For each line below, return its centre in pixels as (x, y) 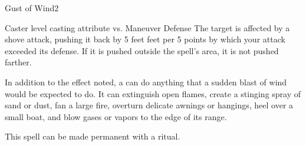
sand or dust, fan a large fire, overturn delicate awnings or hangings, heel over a (149, 105)
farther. (18, 62)
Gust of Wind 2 (32, 8)
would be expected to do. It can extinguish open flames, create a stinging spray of (153, 93)
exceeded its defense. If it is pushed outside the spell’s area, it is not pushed (142, 50)
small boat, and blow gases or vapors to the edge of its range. (116, 116)
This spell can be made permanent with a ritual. (93, 136)
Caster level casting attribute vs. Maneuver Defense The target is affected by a (147, 27)
